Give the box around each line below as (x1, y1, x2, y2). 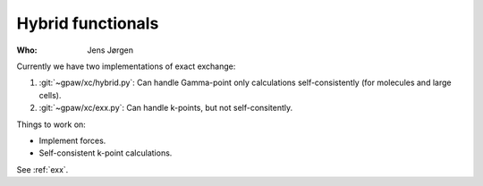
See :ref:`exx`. (16, 164, 69, 174)
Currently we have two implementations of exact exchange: (16, 61, 236, 72)
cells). (38, 89, 62, 100)
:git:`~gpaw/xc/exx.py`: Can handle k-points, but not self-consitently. (38, 103, 293, 114)
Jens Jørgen (87, 45, 134, 55)
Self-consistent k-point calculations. (38, 148, 173, 158)
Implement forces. (38, 135, 106, 146)
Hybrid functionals (16, 13, 159, 33)
